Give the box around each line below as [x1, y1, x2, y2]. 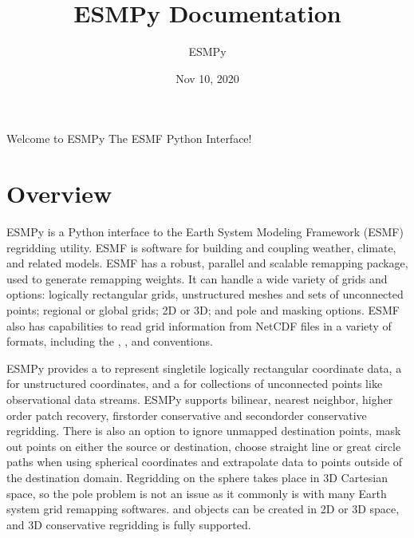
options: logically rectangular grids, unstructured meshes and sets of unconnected [6, 286, 404, 303]
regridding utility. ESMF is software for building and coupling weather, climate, [6, 239, 396, 255]
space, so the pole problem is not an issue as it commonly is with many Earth [6, 485, 387, 501]
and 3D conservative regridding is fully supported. [6, 516, 251, 532]
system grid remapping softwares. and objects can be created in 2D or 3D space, [6, 500, 400, 517]
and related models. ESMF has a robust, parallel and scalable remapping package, [6, 255, 408, 271]
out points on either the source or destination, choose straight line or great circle [6, 437, 401, 454]
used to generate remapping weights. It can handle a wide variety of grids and [6, 270, 388, 287]
